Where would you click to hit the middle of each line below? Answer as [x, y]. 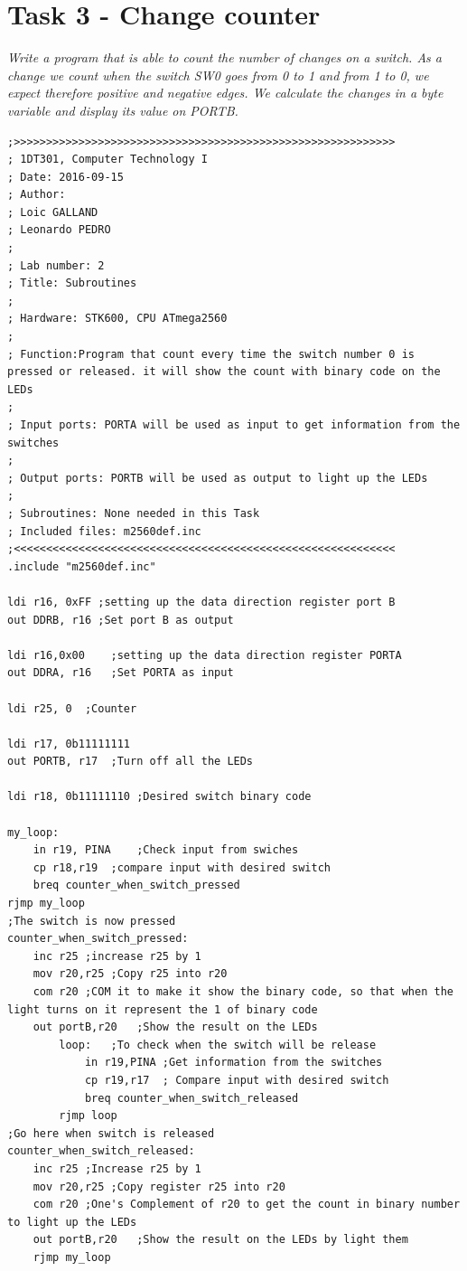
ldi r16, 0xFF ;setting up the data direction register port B [201, 602]
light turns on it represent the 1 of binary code [163, 1009]
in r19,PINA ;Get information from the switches [233, 1063]
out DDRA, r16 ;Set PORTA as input [121, 673]
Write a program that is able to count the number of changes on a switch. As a [224, 57]
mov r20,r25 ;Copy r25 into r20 [130, 974]
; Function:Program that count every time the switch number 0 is [211, 354]
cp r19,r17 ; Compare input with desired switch [237, 1080]
